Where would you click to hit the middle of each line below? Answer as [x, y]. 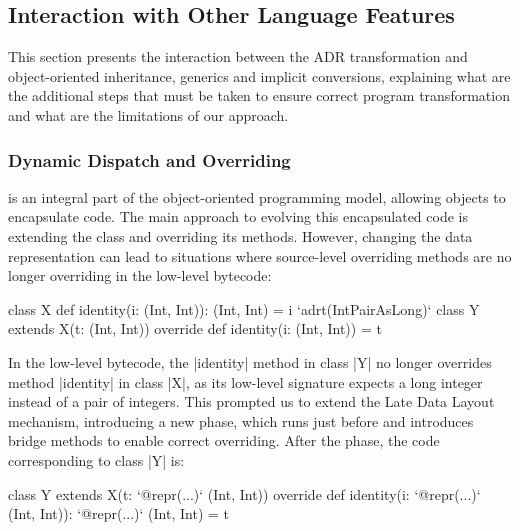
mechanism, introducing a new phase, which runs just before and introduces [241, 420]
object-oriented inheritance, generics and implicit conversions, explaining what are [259, 75]
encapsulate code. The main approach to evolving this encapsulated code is [238, 216]
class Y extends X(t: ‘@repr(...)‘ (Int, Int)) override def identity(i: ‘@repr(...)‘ [244, 493]
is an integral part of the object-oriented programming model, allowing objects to [257, 196]
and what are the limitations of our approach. [148, 114]
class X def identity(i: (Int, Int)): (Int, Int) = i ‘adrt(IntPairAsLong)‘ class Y [244, 308]
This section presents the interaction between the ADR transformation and [238, 56]
